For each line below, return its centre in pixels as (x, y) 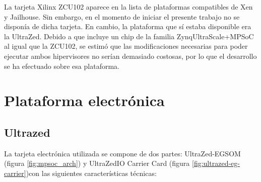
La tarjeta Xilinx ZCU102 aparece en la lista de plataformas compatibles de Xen (128, 7)
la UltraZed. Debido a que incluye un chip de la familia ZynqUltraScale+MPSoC (129, 36)
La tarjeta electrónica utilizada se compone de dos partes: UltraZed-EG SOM (122, 153)
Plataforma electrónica (84, 100)
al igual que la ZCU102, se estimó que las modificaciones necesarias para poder (126, 46)
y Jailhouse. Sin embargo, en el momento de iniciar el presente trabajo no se (122, 16)
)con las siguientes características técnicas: (91, 173)
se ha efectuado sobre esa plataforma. (62, 66)
